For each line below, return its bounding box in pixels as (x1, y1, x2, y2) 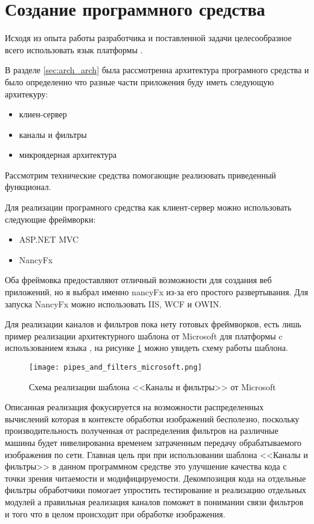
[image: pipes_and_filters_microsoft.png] (29, 363, 202, 372)
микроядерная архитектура (19, 148, 117, 161)
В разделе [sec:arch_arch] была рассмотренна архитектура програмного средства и (5, 64, 309, 76)
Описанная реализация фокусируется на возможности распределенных (5, 401, 264, 413)
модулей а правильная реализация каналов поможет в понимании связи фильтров (5, 496, 304, 508)
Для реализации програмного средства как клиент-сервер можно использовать (5, 201, 292, 214)
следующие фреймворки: (5, 212, 96, 225)
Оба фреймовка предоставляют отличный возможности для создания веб (5, 273, 272, 286)
